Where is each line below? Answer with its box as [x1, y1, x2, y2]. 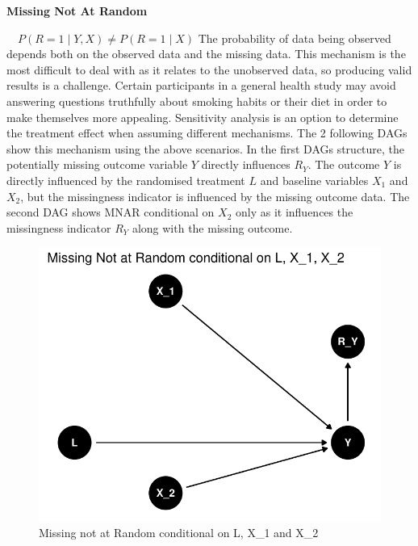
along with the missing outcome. [132, 219, 293, 236]
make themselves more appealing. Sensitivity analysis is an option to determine [6, 108, 399, 125]
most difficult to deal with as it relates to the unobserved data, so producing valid [6, 61, 412, 78]
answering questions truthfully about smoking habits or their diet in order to [6, 92, 387, 109]
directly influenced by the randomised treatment [6, 171, 245, 188]
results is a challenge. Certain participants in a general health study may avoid [6, 77, 396, 94]
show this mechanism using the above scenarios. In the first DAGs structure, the [6, 140, 405, 157]
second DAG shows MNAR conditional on [6, 204, 215, 220]
